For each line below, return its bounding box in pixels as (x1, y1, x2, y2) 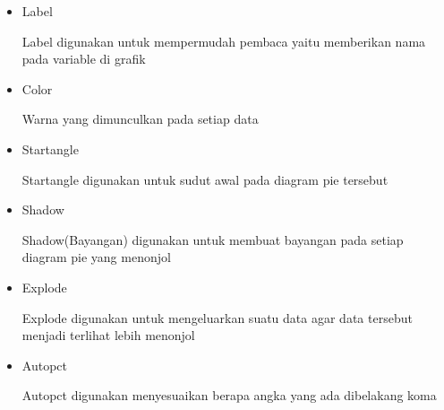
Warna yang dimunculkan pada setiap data (21, 109, 259, 128)
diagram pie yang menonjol (21, 248, 171, 266)
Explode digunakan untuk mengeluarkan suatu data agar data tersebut (21, 308, 413, 327)
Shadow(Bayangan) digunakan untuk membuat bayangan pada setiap (21, 230, 404, 249)
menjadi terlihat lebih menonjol (21, 326, 195, 345)
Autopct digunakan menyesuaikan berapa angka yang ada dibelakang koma (21, 386, 437, 405)
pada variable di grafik (21, 49, 146, 68)
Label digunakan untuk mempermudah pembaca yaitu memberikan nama (21, 31, 426, 50)
